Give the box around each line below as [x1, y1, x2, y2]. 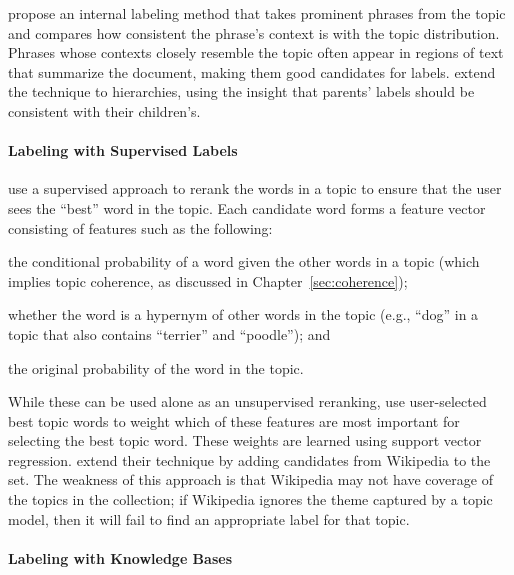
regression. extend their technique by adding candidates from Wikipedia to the [8, 449, 491, 470]
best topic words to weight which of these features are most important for [8, 410, 460, 431]
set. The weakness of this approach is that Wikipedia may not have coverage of [8, 469, 493, 490]
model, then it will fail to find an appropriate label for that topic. [8, 508, 410, 529]
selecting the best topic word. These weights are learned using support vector [8, 430, 482, 451]
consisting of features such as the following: [8, 217, 273, 238]
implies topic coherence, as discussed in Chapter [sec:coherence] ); [8, 270, 408, 291]
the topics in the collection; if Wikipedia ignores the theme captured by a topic [8, 489, 493, 510]
